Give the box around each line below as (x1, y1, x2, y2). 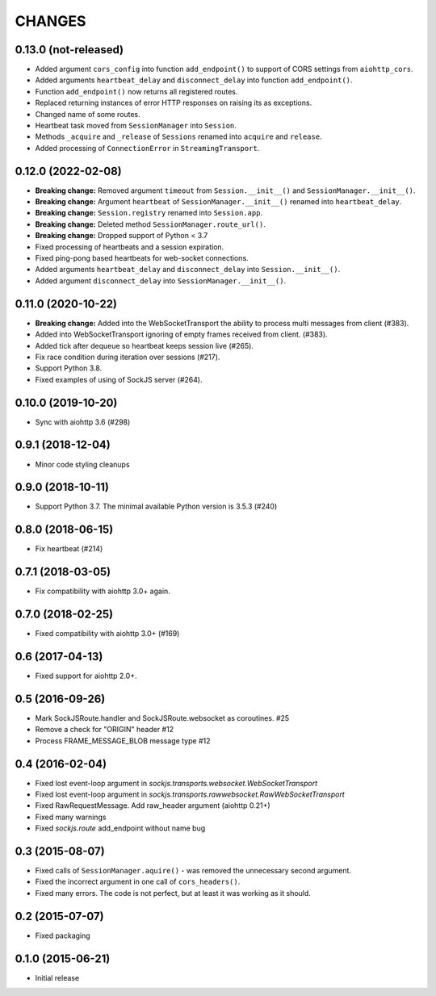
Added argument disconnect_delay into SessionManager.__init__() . (35, 275, 287, 286)
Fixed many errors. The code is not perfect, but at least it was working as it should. (35, 888, 311, 898)
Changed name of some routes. (35, 109, 140, 119)
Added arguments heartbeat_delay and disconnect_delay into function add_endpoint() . (35, 75, 353, 85)
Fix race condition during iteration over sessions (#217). (35, 352, 220, 362)
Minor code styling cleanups (35, 459, 130, 469)
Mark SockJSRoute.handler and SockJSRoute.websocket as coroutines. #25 (35, 713, 290, 722)
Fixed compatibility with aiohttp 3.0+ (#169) (35, 629, 180, 638)
